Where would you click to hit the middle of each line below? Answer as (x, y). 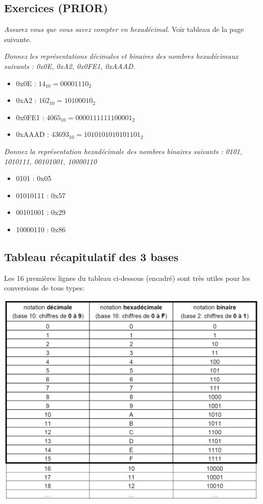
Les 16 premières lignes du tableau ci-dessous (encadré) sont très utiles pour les (127, 278)
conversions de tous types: (44, 288)
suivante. (18, 39)
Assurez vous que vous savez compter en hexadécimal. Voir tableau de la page (124, 29)
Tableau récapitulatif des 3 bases (91, 256)
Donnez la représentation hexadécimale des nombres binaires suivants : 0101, (123, 151)
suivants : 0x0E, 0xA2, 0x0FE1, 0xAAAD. (70, 66)
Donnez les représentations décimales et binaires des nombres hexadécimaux (121, 56)
